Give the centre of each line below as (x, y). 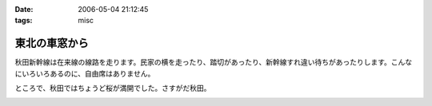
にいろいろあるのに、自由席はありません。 (85, 73)
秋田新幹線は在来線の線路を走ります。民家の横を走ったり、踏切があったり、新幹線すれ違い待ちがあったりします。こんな (214, 62)
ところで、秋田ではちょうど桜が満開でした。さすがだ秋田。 (113, 88)
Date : (24, 9)
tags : (24, 21)
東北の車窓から (52, 43)
